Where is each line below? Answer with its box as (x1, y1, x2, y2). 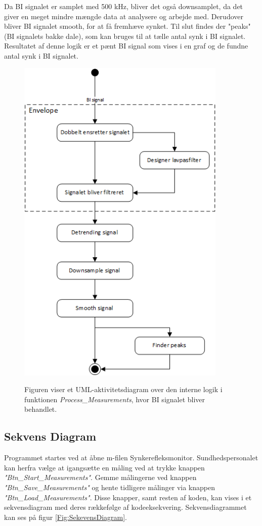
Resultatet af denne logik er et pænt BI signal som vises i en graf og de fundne (4, 40, 248, 51)
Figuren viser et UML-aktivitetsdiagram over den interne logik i (24, 384, 223, 395)
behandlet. (24, 404, 57, 414)
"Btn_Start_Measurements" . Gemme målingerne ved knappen (4, 472, 197, 483)
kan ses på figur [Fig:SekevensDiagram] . (4, 511, 127, 522)
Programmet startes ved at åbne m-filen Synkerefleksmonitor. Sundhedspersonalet (4, 452, 258, 463)
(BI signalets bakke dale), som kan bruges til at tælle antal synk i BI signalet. (4, 30, 246, 41)
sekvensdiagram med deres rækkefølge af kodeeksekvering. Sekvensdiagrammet (4, 502, 247, 512)
